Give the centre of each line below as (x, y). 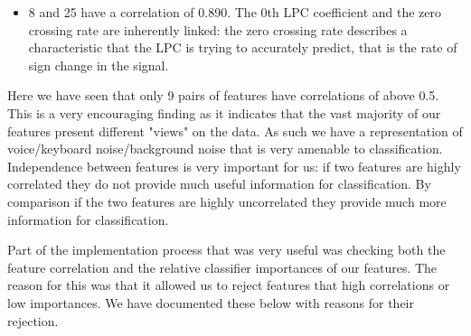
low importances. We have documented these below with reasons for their (211, 302)
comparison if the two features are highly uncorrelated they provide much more (227, 201)
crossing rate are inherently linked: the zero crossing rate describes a (218, 29)
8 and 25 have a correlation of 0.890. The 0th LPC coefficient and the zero (235, 12)
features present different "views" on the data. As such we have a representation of (235, 131)
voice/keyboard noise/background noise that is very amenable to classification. (225, 149)
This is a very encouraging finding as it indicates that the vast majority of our (224, 112)
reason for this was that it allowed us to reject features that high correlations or (229, 285)
